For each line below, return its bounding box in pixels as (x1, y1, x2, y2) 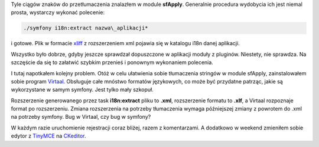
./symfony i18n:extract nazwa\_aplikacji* (23, 25, 148, 32)
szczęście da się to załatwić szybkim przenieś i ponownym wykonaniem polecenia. (11, 59, 214, 66)
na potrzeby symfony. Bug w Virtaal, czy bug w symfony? (11, 113, 151, 121)
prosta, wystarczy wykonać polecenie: (11, 9, 105, 16)
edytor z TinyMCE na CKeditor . (11, 132, 86, 139)
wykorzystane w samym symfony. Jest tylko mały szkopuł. (11, 86, 154, 93)
